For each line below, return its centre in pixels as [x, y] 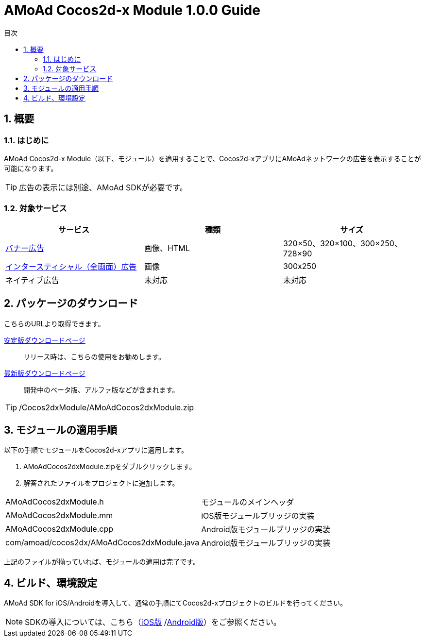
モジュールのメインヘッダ [248, 502]
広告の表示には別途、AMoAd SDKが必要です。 [103, 187]
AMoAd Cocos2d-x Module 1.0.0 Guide [132, 10]
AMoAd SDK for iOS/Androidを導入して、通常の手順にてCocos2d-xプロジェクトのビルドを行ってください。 [175, 603]
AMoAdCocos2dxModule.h [55, 502]
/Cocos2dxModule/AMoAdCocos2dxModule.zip [107, 407]
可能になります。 [31, 168]
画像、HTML [167, 248]
